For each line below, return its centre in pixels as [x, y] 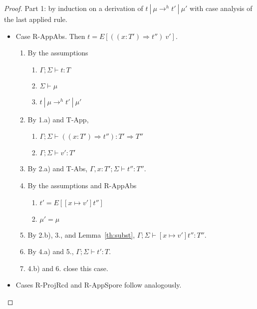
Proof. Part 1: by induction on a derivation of [74, 8]
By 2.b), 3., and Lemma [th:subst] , [81, 234]
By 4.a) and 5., [51, 251]
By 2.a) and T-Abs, [58, 168]
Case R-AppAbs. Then [50, 36]
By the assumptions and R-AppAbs [82, 185]
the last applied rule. [36, 19]
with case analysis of [221, 8]
